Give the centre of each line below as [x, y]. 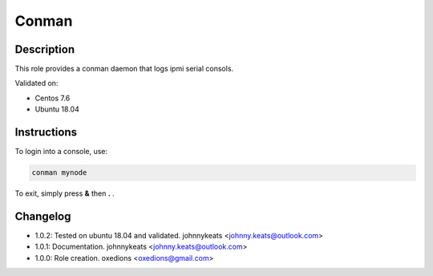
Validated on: [36, 83]
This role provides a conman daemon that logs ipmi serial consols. [124, 69]
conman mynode [59, 173]
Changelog [43, 216]
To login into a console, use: [61, 152]
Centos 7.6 [53, 98]
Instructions [46, 132]
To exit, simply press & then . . [65, 193]
